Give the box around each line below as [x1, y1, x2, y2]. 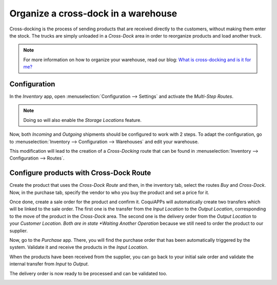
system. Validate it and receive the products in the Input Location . [9, 244, 149, 251]
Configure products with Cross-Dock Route [9, 169, 151, 177]
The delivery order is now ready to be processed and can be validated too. [9, 270, 168, 276]
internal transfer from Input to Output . [9, 261, 89, 267]
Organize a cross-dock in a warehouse [9, 8, 177, 19]
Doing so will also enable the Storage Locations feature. [23, 117, 142, 123]
